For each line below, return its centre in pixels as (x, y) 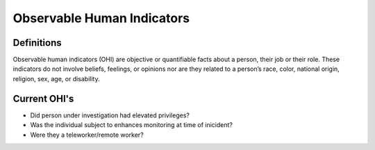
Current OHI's (43, 98)
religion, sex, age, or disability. (56, 78)
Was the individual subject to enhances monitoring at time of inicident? (131, 125)
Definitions (37, 43)
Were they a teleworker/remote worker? (87, 135)
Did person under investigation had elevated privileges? (110, 115)
